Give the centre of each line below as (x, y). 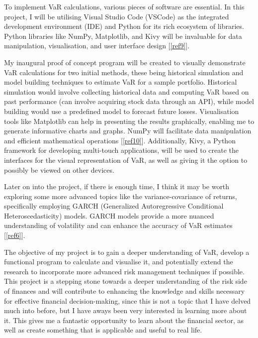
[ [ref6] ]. (15, 235)
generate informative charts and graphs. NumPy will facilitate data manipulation (128, 131)
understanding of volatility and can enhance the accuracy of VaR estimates (118, 225)
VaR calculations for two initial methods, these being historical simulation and (124, 72)
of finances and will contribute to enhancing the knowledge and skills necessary (125, 291)
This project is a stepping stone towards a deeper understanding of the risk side (126, 281)
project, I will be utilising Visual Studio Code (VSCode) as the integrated (117, 16)
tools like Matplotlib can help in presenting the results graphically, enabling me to (129, 121)
